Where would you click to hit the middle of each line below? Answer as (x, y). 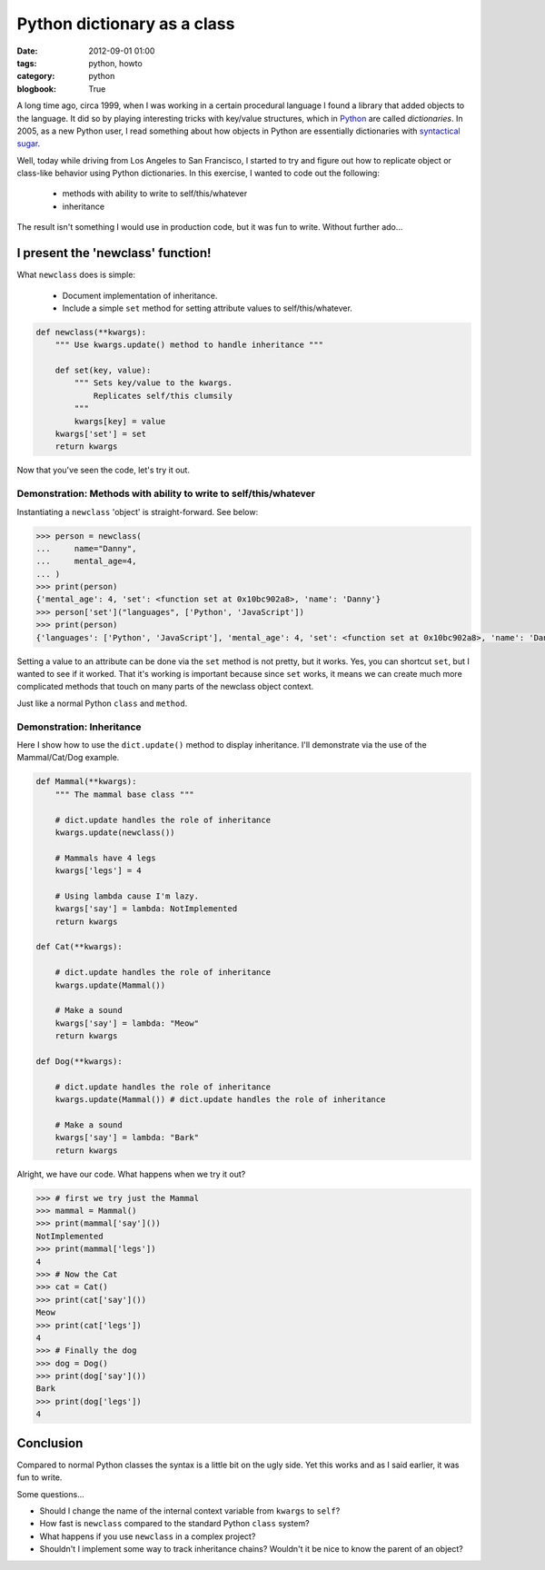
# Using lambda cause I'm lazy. (127, 896)
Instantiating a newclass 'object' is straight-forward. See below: (138, 512)
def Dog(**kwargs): (79, 1061)
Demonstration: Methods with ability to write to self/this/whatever (166, 493)
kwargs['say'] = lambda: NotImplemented (146, 909)
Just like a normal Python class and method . (102, 703)
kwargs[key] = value (120, 421)
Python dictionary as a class (126, 24)
